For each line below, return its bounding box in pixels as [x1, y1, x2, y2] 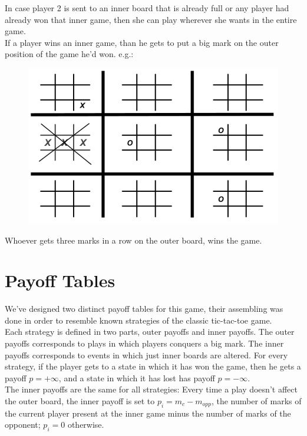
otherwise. [67, 418, 104, 431]
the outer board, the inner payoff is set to [5, 395, 155, 407]
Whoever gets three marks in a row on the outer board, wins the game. [5, 234, 262, 246]
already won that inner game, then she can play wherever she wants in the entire [5, 13, 297, 25]
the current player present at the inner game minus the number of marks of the [5, 407, 291, 419]
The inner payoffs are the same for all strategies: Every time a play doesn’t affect [5, 383, 298, 395]
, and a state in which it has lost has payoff [58, 371, 215, 384]
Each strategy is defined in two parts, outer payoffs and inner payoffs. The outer [5, 325, 295, 338]
